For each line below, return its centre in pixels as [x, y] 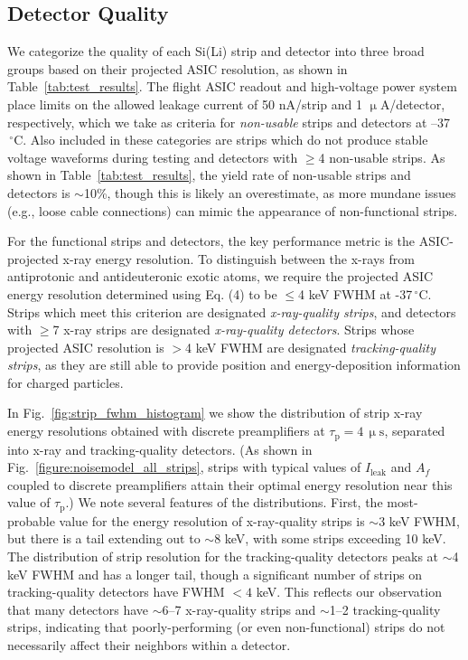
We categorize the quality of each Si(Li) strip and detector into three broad [216, 51]
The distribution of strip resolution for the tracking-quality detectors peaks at [223, 556]
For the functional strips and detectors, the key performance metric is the [211, 241]
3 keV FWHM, [419, 520]
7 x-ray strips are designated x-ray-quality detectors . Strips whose [234, 330]
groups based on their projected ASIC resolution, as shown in [178, 68]
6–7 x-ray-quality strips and [239, 609]
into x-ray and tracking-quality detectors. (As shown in [160, 449]
